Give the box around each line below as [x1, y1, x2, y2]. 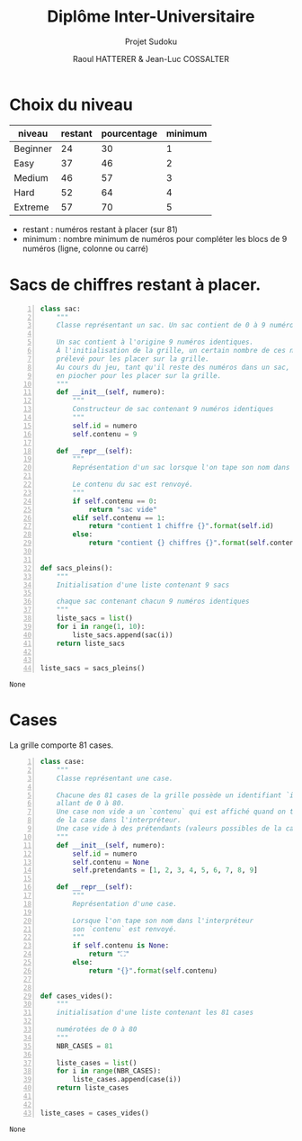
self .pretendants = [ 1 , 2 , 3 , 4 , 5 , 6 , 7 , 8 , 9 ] [72, 866, 258, 875]
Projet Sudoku [124, 36, 178, 47]
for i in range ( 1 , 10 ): [56, 622, 146, 631]
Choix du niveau [9, 94, 133, 114]
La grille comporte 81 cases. [9, 740, 114, 750]
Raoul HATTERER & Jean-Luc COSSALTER [72, 53, 230, 64]
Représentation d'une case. [72, 899, 178, 908]
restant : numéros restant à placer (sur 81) [22, 223, 178, 235]
